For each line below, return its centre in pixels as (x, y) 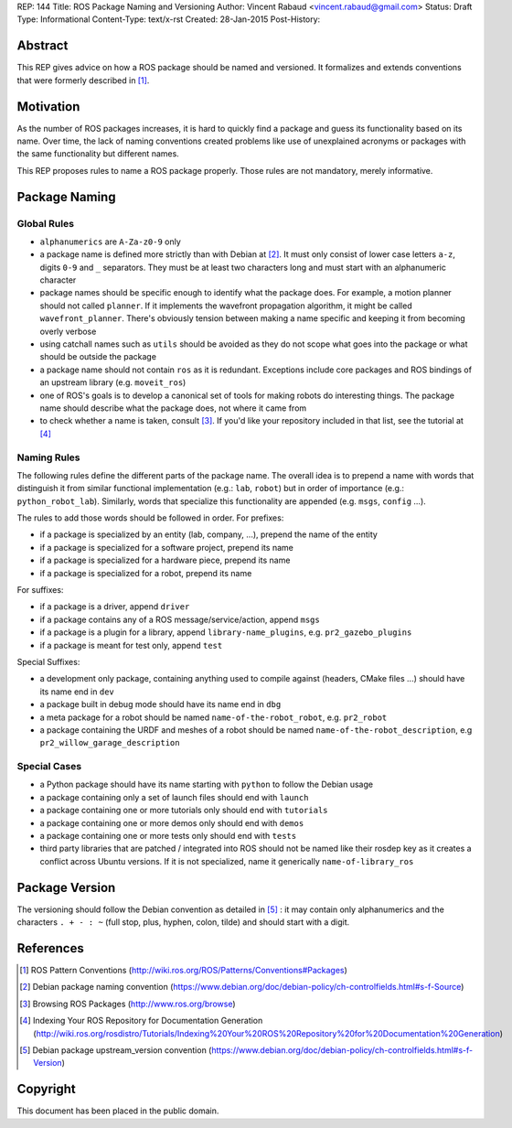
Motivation (48, 107)
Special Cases (49, 767)
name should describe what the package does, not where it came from (173, 408)
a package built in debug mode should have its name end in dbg (160, 704)
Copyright (47, 1089)
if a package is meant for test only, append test (131, 645)
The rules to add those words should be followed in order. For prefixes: (150, 518)
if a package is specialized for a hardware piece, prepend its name (165, 560)
